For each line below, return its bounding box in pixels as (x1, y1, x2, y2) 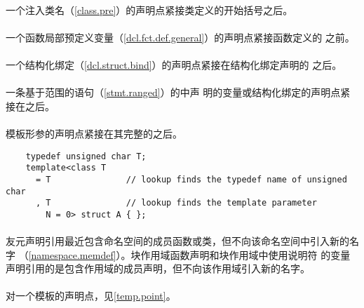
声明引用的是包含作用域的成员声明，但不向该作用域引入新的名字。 (6, 261, 310, 276)
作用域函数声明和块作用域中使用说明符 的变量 (140, 247, 351, 262)
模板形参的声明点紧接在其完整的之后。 (6, 126, 182, 140)
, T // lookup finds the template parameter (35, 198, 317, 208)
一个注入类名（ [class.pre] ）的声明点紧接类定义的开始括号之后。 (6, 2, 293, 17)
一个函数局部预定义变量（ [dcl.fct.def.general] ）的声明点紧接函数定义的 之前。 (6, 29, 355, 44)
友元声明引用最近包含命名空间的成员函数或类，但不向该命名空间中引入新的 (6, 234, 349, 248)
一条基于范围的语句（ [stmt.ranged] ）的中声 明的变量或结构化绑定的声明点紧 (6, 85, 351, 100)
